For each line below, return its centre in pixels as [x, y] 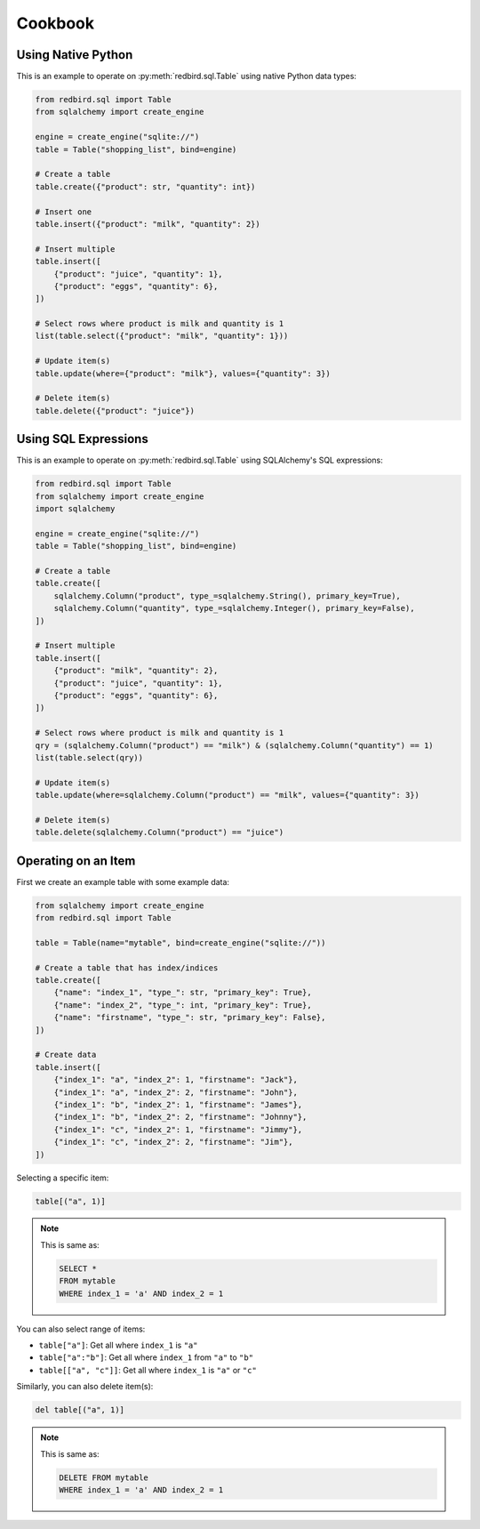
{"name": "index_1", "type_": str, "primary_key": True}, [183, 993]
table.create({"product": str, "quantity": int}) [145, 186]
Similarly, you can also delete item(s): [85, 1387]
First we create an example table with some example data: [123, 881]
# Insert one [64, 212]
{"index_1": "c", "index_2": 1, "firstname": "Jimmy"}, [178, 1129]
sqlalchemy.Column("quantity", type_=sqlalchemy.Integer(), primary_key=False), [234, 608]
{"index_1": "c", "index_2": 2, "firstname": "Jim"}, [173, 1142]
